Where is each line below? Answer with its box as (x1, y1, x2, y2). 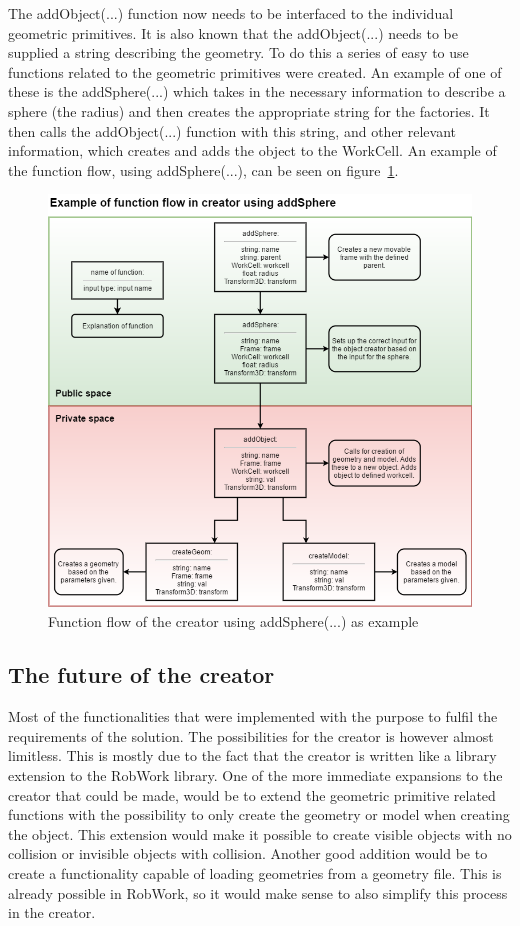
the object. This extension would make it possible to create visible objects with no (8, 823, 512, 844)
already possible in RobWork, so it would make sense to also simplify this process (8, 882, 508, 903)
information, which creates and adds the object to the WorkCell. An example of (8, 140, 497, 161)
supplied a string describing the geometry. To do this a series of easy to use (8, 42, 469, 63)
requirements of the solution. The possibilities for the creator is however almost (8, 725, 494, 746)
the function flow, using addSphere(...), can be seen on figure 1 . (8, 159, 399, 180)
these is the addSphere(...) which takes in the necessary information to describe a (8, 81, 506, 102)
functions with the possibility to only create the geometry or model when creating (8, 804, 510, 825)
